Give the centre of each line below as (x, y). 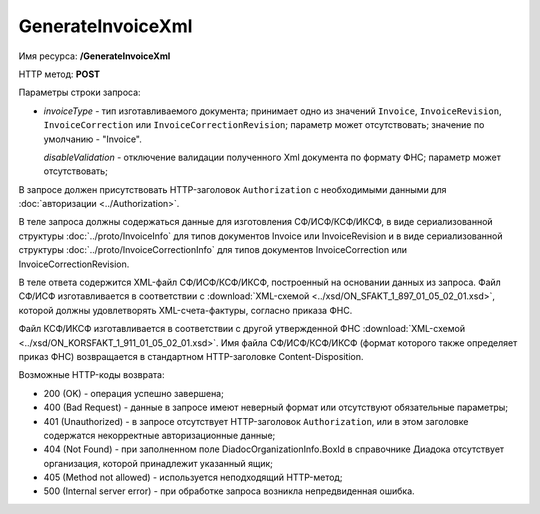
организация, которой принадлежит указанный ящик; (158, 463)
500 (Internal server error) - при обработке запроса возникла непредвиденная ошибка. (229, 491)
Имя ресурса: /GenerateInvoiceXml (94, 56)
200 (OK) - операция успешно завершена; (133, 393)
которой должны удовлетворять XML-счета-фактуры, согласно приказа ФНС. (185, 310)
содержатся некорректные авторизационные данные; (159, 435)
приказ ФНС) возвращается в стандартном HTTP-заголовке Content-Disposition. (191, 356)
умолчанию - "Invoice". (92, 139)
